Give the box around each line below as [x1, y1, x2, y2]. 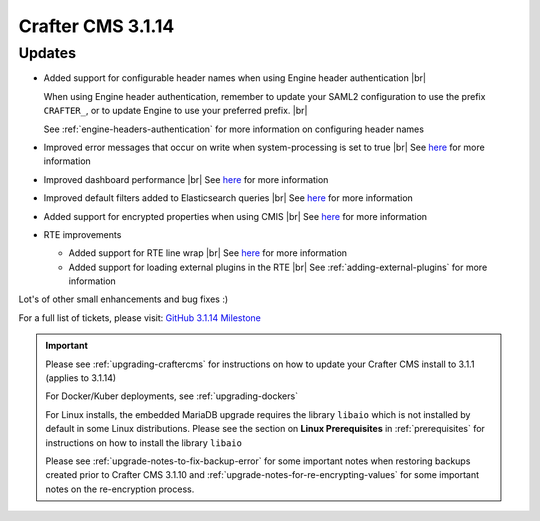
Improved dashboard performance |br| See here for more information [43, 173, 329, 185]
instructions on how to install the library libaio [45, 436, 242, 449]
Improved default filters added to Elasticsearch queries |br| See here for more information [43, 192, 414, 204]
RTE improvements [43, 228, 122, 240]
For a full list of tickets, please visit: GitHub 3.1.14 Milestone [18, 311, 262, 324]
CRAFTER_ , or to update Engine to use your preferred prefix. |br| [43, 105, 308, 117]
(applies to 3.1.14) [45, 372, 117, 384]
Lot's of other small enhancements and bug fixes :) [18, 293, 229, 305]
